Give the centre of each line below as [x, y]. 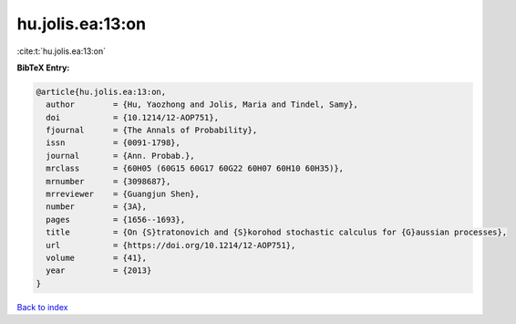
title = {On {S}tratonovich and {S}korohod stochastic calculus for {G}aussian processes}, [277, 232]
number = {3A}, [97, 207]
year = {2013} [99, 271]
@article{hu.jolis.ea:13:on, [101, 92]
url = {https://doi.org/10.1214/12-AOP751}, [171, 245]
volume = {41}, [97, 258]
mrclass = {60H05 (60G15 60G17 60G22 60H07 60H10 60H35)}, [195, 168]
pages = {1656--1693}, [116, 219]
